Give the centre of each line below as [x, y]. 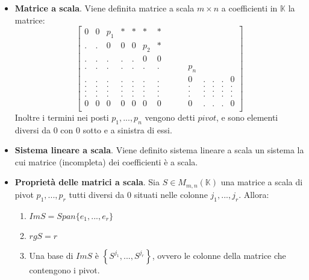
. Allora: [254, 194]
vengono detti [170, 117]
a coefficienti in [249, 8]
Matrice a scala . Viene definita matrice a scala [105, 8]
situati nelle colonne [171, 194]
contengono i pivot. [64, 269]
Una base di [51, 255]
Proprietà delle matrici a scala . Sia [87, 182]
